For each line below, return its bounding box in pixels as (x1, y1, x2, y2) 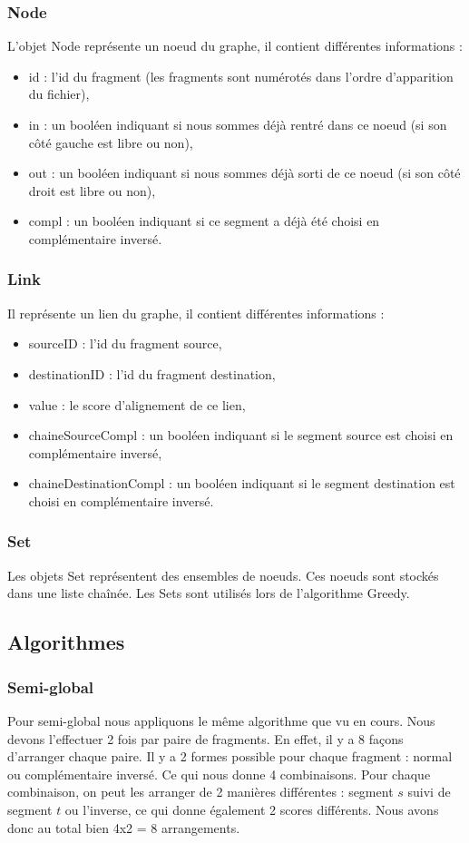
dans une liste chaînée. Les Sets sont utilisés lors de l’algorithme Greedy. (7, 583, 410, 603)
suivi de (407, 782, 451, 801)
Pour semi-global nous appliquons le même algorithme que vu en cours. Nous (7, 711, 435, 730)
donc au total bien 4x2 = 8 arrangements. (7, 818, 240, 837)
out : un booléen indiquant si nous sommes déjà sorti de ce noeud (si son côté (28, 163, 461, 182)
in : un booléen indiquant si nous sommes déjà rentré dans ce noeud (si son (28, 115, 447, 133)
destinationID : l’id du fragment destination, (28, 364, 276, 383)
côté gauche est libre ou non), (28, 132, 193, 152)
